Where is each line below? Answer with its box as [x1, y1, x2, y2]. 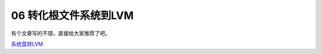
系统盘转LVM [11, 40, 44, 47]
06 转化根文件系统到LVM [11, 9, 134, 22]
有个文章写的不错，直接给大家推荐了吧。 [11, 30, 110, 37]
